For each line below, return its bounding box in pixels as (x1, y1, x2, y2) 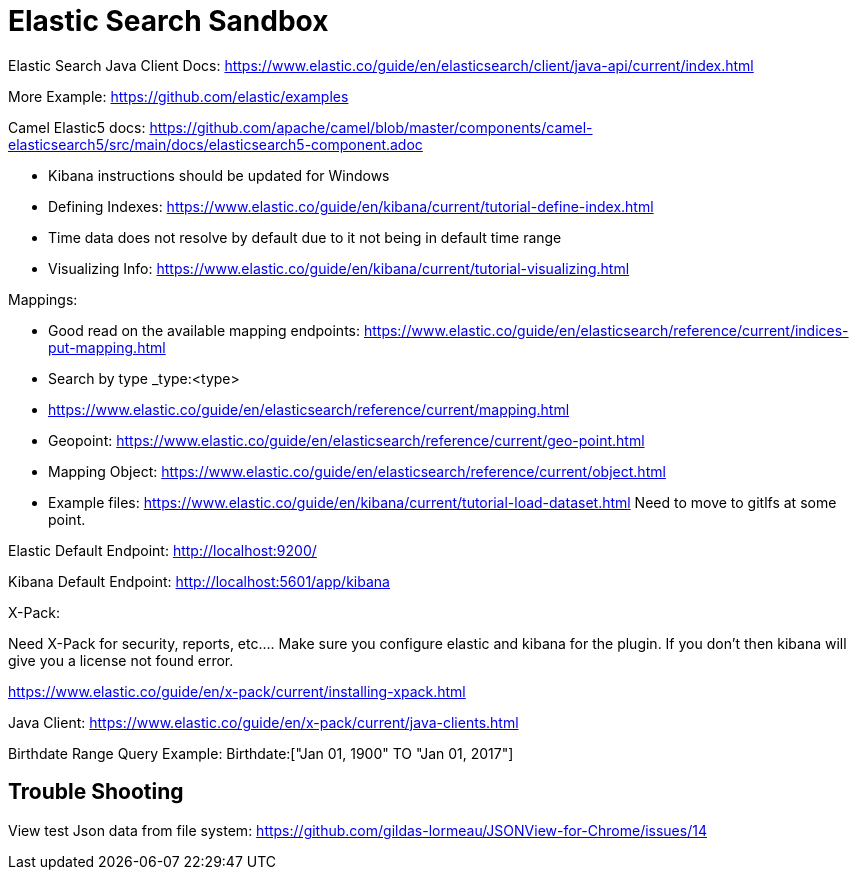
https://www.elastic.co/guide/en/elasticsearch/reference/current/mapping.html (48, 400, 570, 418)
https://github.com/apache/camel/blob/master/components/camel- (149, 118, 593, 136)
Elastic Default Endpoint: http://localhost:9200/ (8, 541, 317, 559)
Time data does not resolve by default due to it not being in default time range (48, 228, 562, 246)
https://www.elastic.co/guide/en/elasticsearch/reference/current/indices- (363, 321, 849, 339)
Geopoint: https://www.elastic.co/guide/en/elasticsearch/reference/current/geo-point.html (48, 431, 645, 449)
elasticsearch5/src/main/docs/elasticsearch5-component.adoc (8, 135, 423, 153)
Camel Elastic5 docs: (8, 118, 146, 136)
